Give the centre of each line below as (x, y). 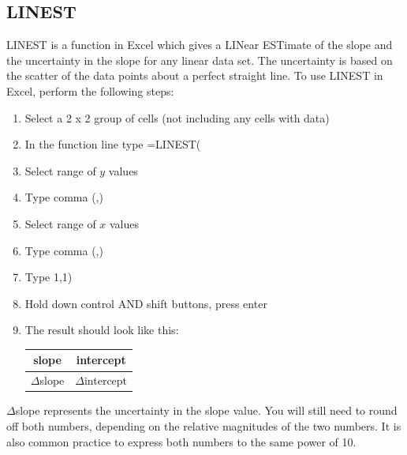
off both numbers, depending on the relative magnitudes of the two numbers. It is (204, 425)
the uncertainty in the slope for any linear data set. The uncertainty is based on (200, 60)
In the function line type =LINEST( (113, 144)
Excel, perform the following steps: (90, 90)
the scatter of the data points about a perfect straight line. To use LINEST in (195, 75)
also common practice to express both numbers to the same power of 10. (181, 441)
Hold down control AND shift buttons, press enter (146, 303)
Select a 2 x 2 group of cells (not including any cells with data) (177, 117)
